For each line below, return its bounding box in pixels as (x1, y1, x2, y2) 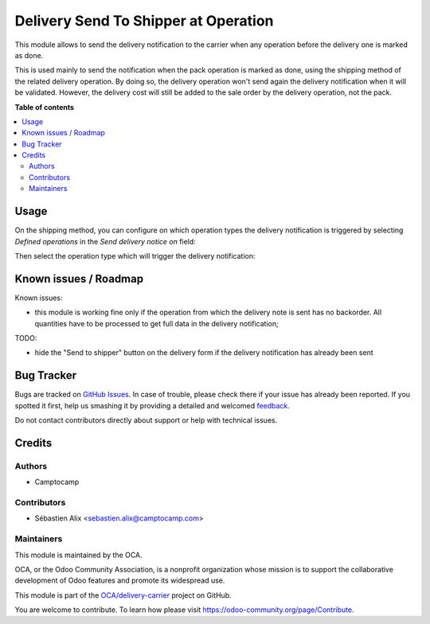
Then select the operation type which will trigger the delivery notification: (14, 251, 256, 260)
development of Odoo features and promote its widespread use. (14, 575, 225, 585)
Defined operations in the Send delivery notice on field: (14, 236, 197, 246)
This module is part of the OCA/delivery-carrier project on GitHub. (14, 590, 233, 600)
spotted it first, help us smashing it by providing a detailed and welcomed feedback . (14, 400, 291, 410)
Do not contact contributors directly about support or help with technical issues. (14, 415, 278, 425)
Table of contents (14, 102, 75, 111)
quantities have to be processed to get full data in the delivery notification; (34, 318, 279, 328)
